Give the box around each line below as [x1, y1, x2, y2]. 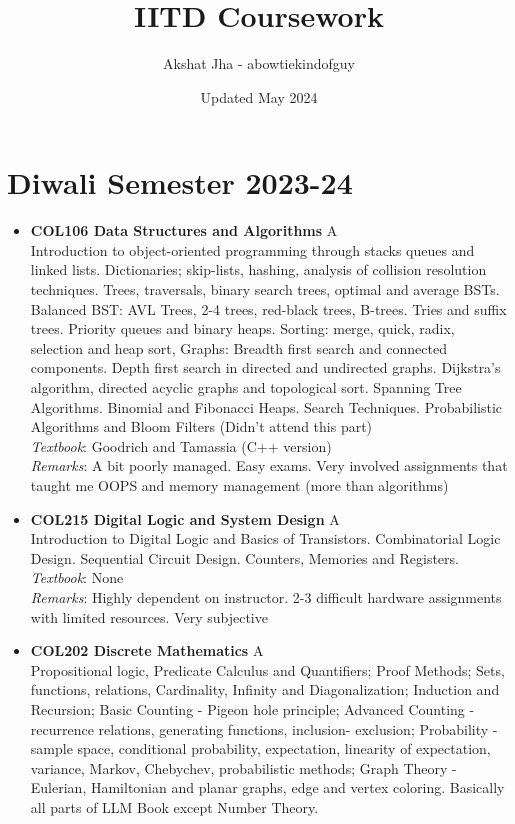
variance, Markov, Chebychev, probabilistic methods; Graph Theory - [30, 757, 457, 778]
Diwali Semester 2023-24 [7, 162, 353, 203]
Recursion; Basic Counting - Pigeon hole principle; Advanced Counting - [30, 698, 475, 719]
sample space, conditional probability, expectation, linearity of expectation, [30, 738, 491, 759]
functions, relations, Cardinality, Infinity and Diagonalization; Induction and [30, 679, 500, 700]
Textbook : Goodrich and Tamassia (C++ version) [30, 435, 332, 456]
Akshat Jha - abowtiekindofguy [162, 53, 356, 74]
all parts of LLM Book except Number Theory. [30, 796, 319, 817]
